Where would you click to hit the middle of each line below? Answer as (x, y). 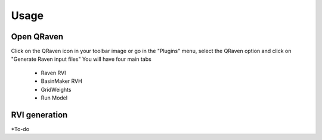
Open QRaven (37, 37)
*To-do (20, 129)
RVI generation (39, 115)
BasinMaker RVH (62, 81)
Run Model (54, 98)
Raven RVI (53, 73)
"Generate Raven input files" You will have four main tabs (81, 59)
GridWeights (56, 89)
